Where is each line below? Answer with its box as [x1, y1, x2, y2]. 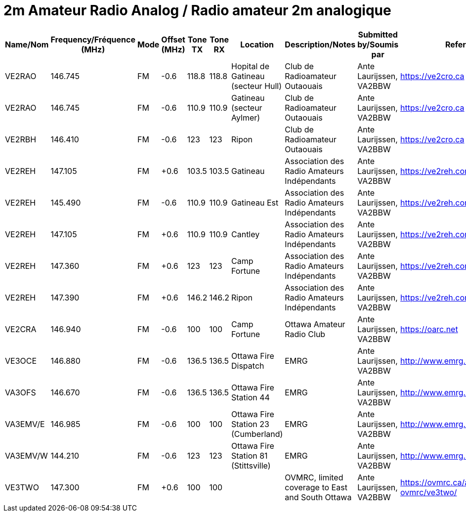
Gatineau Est [231, 197, 279, 208]
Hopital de [231, 61, 269, 71]
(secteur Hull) [231, 81, 282, 91]
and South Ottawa [285, 492, 352, 502]
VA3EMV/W [5, 450, 48, 461]
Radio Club [285, 329, 326, 339]
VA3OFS [5, 387, 36, 397]
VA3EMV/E [5, 419, 45, 429]
